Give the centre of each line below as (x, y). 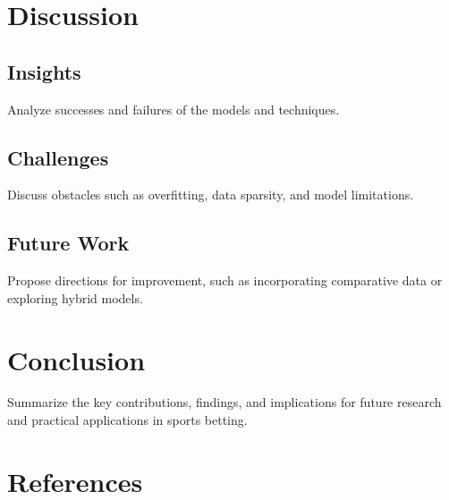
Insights (44, 71)
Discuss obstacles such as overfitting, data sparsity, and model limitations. (211, 195)
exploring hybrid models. (75, 297)
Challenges (58, 157)
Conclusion (76, 359)
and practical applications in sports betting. (127, 420)
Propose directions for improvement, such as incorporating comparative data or (225, 280)
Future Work (68, 243)
